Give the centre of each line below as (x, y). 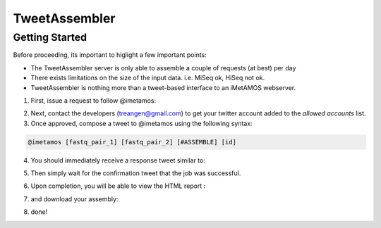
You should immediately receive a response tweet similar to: (118, 160)
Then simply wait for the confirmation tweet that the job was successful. (136, 173)
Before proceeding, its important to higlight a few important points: (110, 55)
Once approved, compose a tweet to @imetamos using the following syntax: (142, 123)
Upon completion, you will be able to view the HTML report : (118, 186)
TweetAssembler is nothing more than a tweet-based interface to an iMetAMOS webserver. (163, 87)
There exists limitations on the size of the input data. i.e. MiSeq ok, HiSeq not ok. (147, 78)
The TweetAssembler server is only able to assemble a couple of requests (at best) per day (163, 68)
